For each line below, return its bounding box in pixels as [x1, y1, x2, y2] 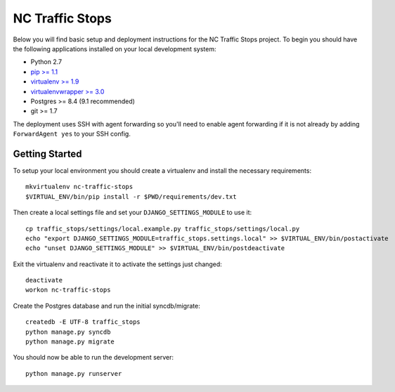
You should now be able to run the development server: [13, 353, 174, 362]
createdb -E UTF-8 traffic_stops [25, 318, 141, 326]
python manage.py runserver [25, 370, 122, 377]
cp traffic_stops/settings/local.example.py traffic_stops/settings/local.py [25, 225, 300, 233]
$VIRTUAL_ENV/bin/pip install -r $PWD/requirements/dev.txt [25, 192, 237, 200]
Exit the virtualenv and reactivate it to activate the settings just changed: [13, 260, 223, 268]
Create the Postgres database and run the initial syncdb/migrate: [13, 301, 200, 310]
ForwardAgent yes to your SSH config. [13, 130, 131, 138]
